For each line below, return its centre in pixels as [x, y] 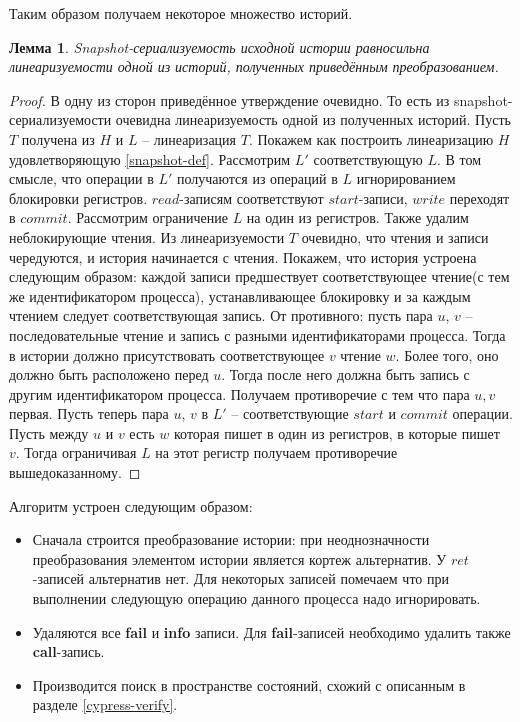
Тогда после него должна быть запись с [349, 374]
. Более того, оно [447, 354]
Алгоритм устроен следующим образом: [131, 505]
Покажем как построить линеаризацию [375, 138]
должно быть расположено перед [109, 374]
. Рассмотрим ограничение [147, 217]
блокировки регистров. [78, 197]
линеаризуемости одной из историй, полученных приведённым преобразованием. [254, 66]
